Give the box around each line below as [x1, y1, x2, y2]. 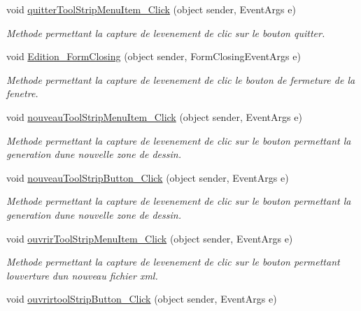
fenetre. [6, 86, 38, 101]
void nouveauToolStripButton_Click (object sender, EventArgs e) [6, 170, 289, 185]
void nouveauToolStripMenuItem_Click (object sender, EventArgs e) [6, 109, 302, 124]
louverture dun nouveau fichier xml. [6, 268, 158, 282]
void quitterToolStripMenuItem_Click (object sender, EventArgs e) [6, 2, 296, 16]
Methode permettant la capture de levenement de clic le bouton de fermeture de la [6, 72, 355, 87]
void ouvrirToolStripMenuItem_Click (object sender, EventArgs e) [6, 231, 293, 245]
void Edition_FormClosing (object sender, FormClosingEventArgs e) [6, 49, 301, 64]
